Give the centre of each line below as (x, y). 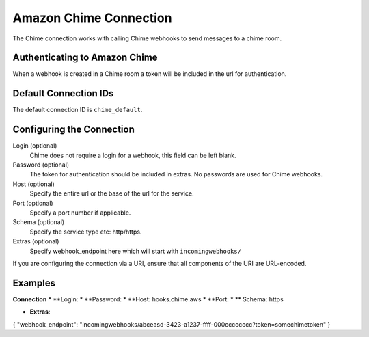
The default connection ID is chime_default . (78, 110)
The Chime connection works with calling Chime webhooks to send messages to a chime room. (147, 38)
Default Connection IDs (63, 93)
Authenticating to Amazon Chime (85, 58)
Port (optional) (33, 203)
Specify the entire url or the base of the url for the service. (112, 193)
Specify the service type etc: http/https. (86, 232)
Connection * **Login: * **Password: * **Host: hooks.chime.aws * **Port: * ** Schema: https (148, 299)
